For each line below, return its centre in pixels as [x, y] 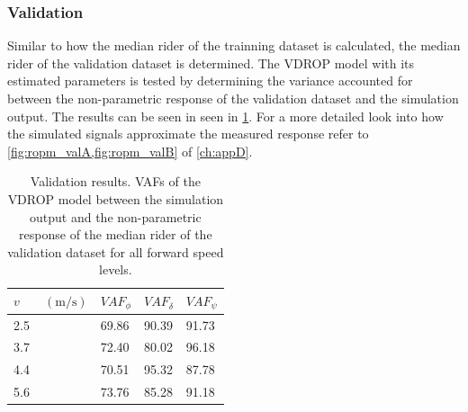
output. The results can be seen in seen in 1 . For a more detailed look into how [225, 116]
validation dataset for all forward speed [116, 251]
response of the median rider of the [116, 234]
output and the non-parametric [116, 216]
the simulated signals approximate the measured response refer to [188, 134]
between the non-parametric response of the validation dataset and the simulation [233, 98]
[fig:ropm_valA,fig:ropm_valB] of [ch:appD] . [130, 151]
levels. [116, 269]
